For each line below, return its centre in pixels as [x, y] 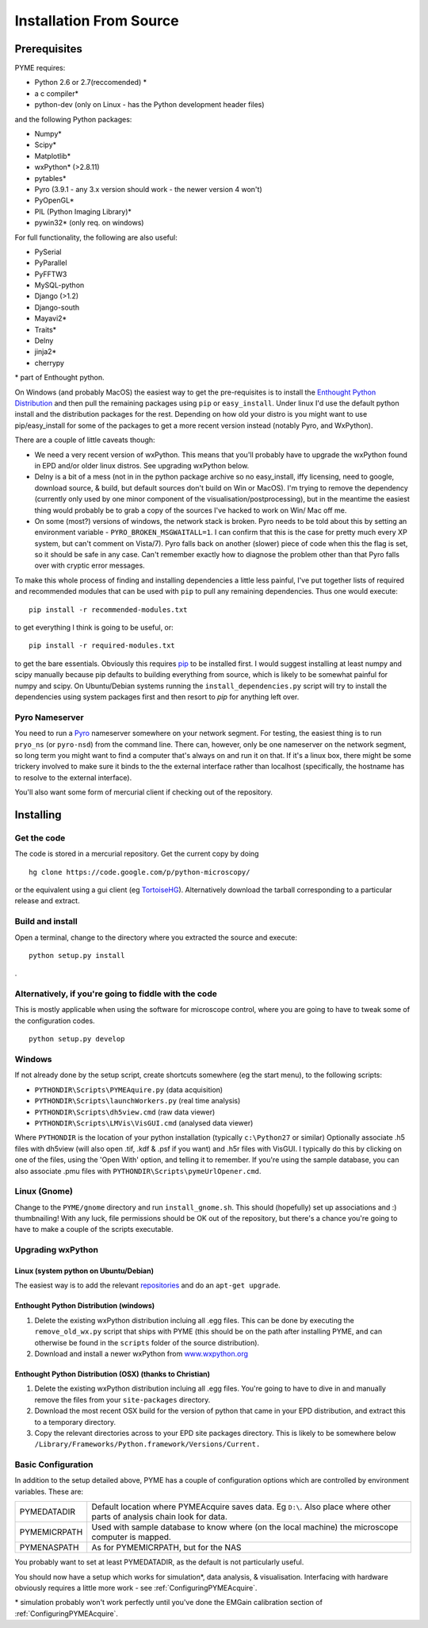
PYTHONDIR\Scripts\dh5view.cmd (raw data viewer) [125, 1112]
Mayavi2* [51, 318]
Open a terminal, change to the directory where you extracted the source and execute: [156, 937]
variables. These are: [49, 1491]
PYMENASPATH [49, 1548]
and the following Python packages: [73, 119]
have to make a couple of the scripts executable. [94, 1230]
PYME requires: [40, 68]
